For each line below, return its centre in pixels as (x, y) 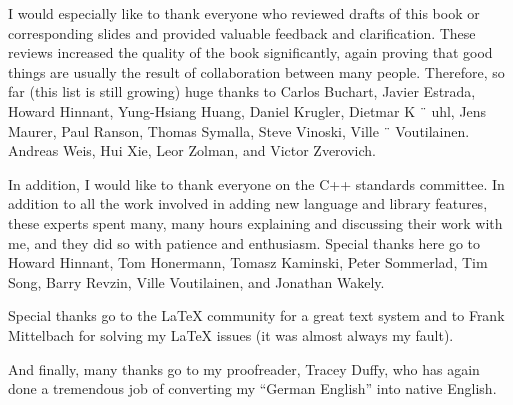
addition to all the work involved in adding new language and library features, (248, 203)
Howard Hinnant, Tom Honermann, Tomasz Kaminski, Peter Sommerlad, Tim (248, 262)
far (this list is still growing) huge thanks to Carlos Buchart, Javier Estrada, (242, 91)
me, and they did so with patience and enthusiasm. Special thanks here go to (244, 242)
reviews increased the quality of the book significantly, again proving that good (250, 52)
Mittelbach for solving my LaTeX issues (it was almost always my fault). (231, 334)
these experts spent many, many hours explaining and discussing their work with (255, 222)
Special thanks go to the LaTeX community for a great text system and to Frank (256, 315)
